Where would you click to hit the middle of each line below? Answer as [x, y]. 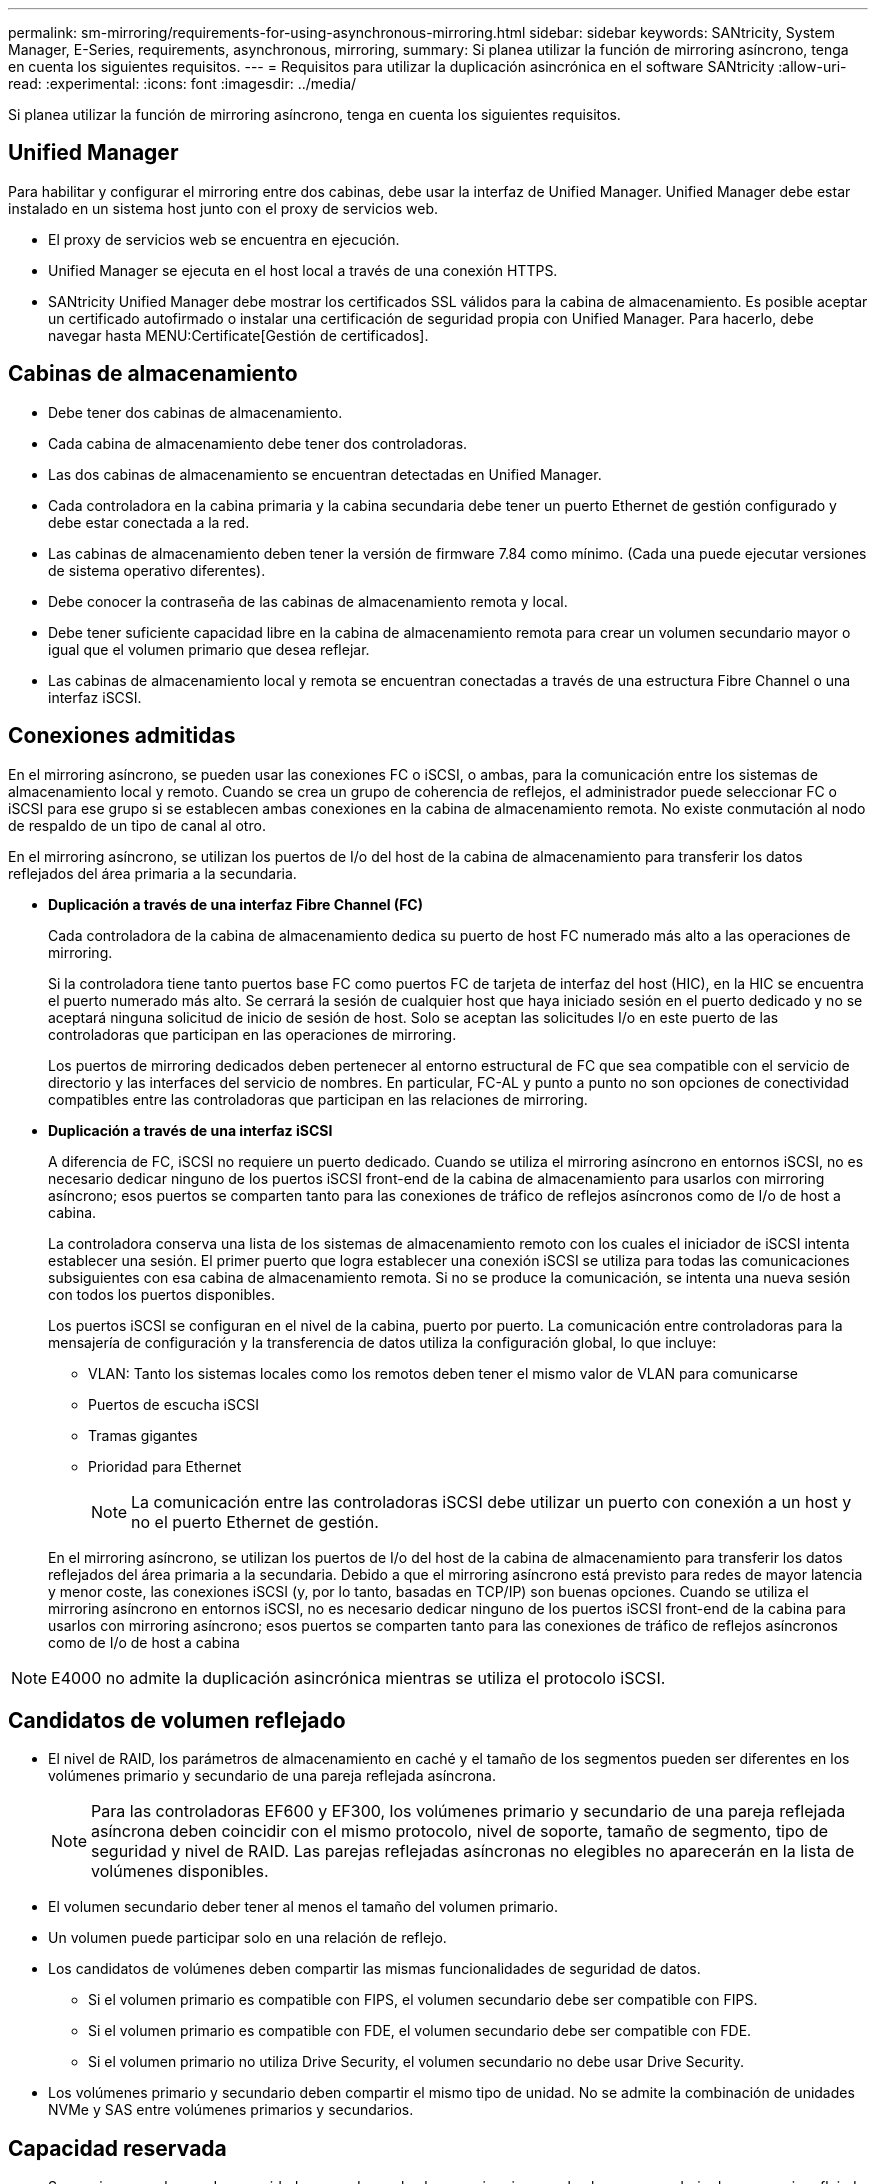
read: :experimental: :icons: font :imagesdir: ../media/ [182, 83]
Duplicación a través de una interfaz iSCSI [190, 1130]
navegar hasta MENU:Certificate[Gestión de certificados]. [238, 335]
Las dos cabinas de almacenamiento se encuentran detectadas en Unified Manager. [325, 474]
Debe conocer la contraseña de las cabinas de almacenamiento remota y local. [308, 601]
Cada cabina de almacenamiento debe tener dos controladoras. [258, 443]
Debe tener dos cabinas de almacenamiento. [195, 412]
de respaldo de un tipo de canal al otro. [137, 825]
